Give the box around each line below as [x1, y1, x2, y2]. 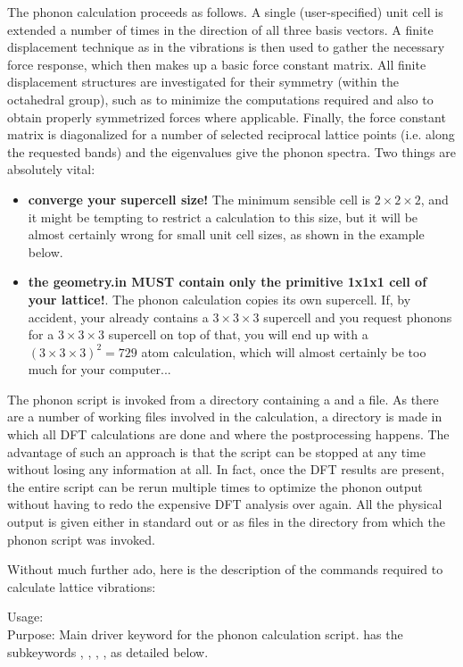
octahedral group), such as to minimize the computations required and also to [7, 89, 434, 108]
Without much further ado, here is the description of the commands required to [7, 560, 443, 579]
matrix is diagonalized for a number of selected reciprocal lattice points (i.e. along [7, 125, 455, 144]
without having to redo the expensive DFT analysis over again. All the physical [7, 495, 442, 513]
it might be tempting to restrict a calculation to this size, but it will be [28, 207, 418, 226]
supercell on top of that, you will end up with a [108, 325, 368, 344]
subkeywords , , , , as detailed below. [7, 642, 209, 661]
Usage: [7, 607, 44, 626]
